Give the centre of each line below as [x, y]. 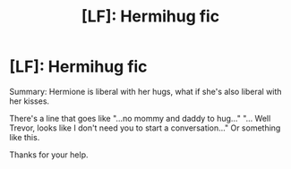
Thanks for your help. [49, 155]
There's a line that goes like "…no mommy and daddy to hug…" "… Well [140, 118]
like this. [25, 137]
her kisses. [30, 101]
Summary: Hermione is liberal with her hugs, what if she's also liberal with [145, 91]
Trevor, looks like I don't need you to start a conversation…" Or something [145, 128]
